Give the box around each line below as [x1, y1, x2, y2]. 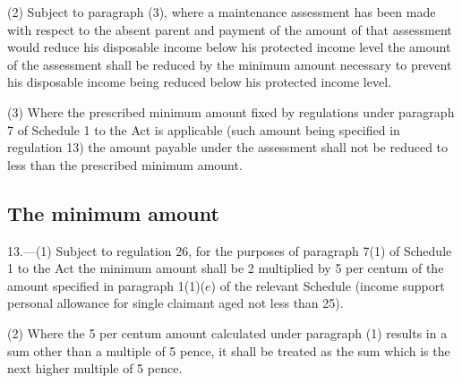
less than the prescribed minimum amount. [7, 155, 243, 174]
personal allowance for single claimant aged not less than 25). [7, 294, 344, 312]
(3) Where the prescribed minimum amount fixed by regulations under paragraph [7, 102, 455, 121]
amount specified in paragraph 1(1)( [7, 276, 206, 294]
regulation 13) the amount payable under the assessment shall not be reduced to [7, 138, 449, 157]
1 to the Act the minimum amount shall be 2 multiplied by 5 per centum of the [7, 259, 444, 277]
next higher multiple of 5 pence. [7, 359, 183, 378]
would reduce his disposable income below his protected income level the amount [7, 38, 451, 56]
